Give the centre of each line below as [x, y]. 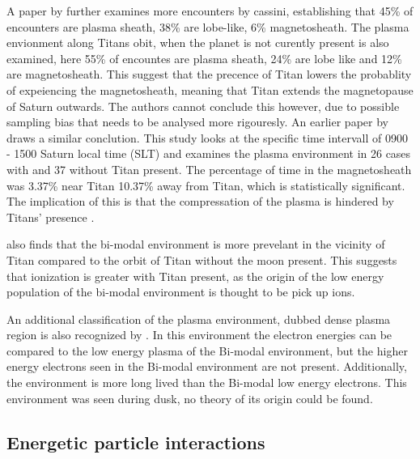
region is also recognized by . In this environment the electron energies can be [199, 335]
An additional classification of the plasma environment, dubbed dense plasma [199, 319]
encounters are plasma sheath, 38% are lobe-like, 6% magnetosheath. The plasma [208, 26]
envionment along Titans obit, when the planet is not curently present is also [198, 42]
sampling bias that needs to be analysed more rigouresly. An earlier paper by [197, 122]
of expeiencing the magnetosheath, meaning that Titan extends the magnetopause [210, 89]
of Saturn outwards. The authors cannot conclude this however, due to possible [203, 106]
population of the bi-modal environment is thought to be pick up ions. [181, 292]
